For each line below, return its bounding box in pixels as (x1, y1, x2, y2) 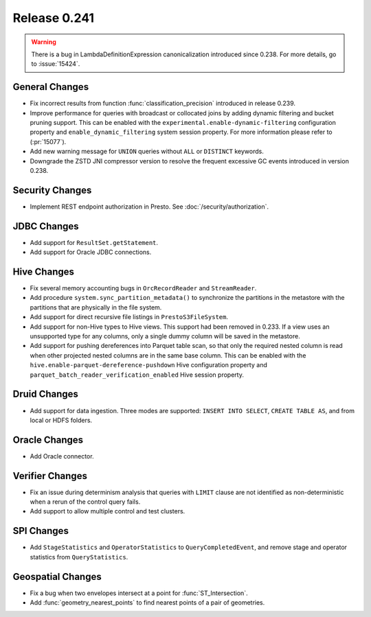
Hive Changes (12, 266, 75, 277)
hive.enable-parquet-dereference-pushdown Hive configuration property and (30, 361, 267, 369)
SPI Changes (12, 525, 69, 537)
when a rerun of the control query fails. (30, 498, 141, 506)
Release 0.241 (12, 10, 95, 25)
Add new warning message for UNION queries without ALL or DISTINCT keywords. (30, 148, 264, 156)
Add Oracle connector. (30, 452, 94, 460)
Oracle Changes (12, 434, 84, 445)
